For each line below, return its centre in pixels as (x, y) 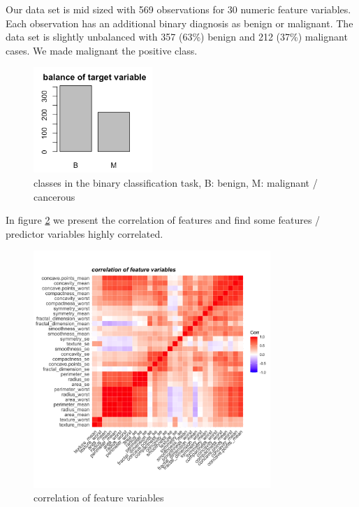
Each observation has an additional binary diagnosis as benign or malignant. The (179, 23)
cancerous (54, 196)
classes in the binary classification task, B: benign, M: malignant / (176, 183)
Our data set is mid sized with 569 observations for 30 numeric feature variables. (178, 9)
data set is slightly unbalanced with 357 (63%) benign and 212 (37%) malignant (177, 37)
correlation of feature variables (99, 498)
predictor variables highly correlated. (85, 233)
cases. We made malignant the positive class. (102, 50)
